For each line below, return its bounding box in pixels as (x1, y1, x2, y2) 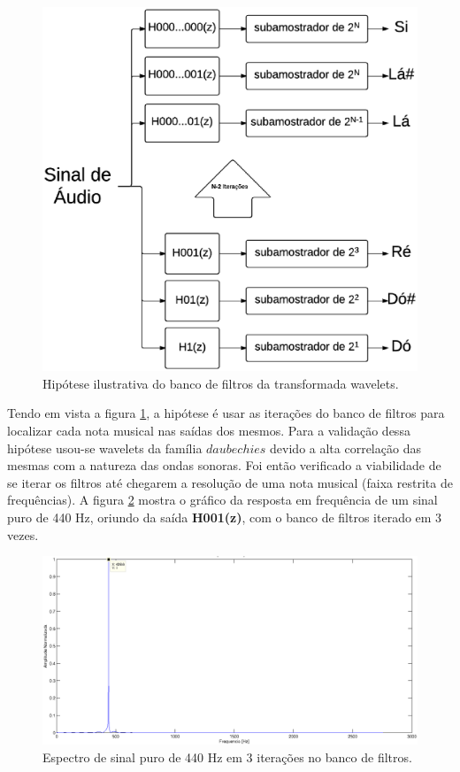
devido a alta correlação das (270, 438, 421, 457)
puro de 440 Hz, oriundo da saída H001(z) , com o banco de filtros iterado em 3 (7, 507, 442, 526)
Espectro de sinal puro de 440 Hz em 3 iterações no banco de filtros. (42, 747, 412, 766)
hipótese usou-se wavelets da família (7, 438, 203, 457)
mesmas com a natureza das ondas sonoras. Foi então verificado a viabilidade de (7, 456, 441, 475)
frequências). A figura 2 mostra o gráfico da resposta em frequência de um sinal (7, 490, 438, 509)
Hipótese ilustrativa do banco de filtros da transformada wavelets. (42, 374, 399, 392)
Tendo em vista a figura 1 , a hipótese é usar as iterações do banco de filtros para (7, 404, 445, 422)
